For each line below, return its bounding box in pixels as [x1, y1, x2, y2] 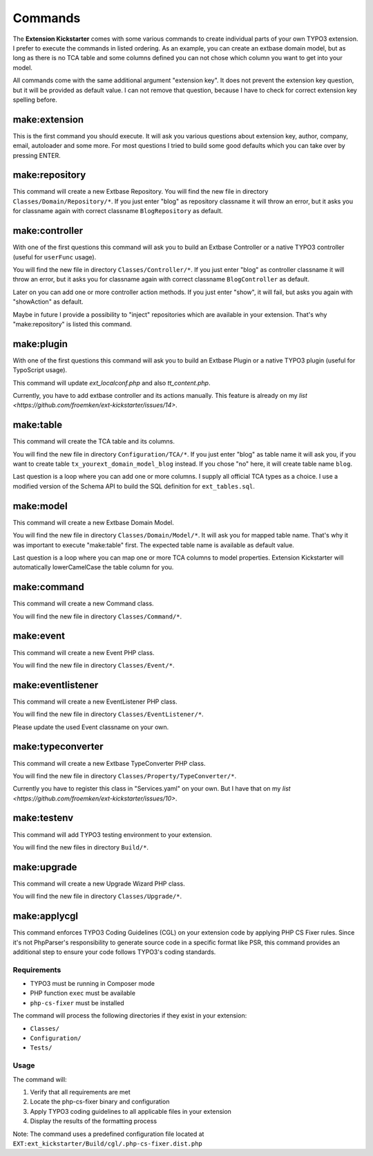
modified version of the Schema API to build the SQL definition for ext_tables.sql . [12, 481, 255, 490]
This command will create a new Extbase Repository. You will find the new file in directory [12, 187, 269, 196]
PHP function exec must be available [30, 989, 136, 998]
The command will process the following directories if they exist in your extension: [12, 1011, 247, 1020]
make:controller [12, 225, 83, 237]
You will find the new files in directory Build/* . [12, 843, 149, 851]
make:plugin [12, 338, 68, 349]
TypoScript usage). [12, 366, 68, 374]
